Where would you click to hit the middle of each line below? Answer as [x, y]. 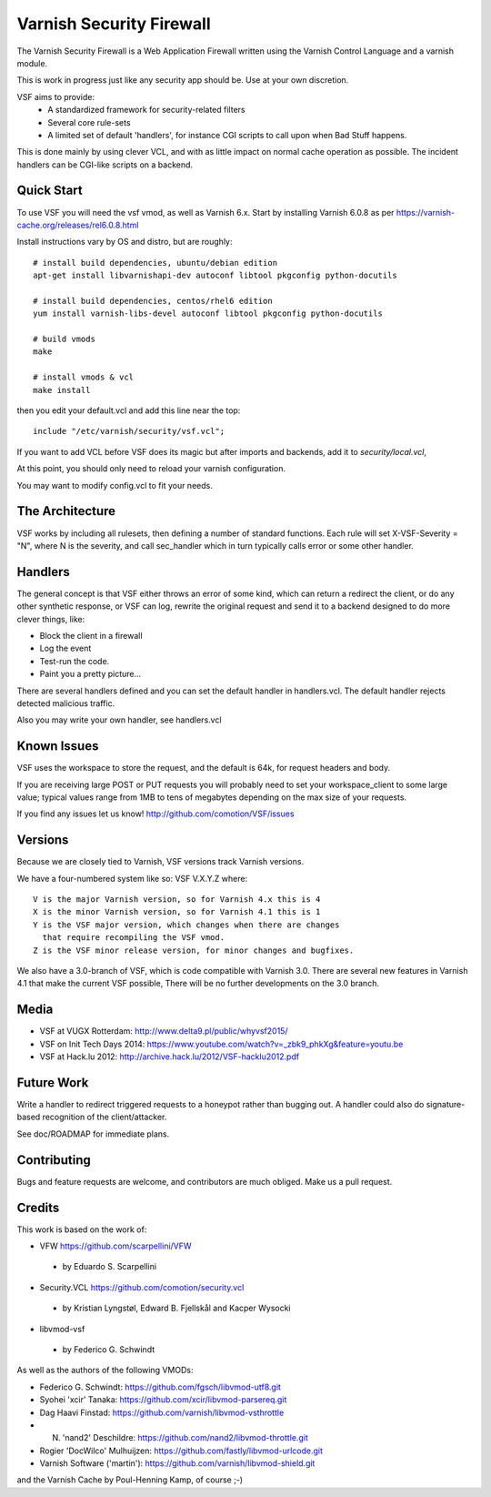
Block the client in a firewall [91, 635]
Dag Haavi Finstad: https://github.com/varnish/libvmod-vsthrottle [162, 1412]
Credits [38, 1207]
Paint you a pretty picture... [90, 674]
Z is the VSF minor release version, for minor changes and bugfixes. [194, 950]
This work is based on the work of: [82, 1229]
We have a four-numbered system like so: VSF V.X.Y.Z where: [132, 878]
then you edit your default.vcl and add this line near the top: [129, 410]
